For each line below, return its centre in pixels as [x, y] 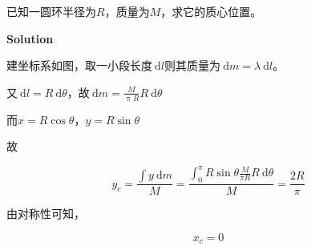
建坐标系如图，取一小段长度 [79, 65]
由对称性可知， [46, 214]
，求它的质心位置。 [211, 11]
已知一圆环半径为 [51, 11]
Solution [30, 38]
